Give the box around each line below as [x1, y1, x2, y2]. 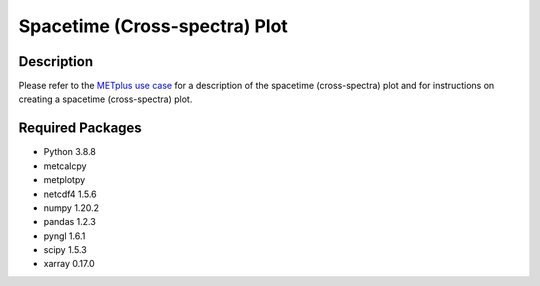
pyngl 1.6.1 [43, 230, 86, 242]
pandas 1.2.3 [43, 216, 97, 228]
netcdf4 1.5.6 [43, 188, 97, 200]
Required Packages [18, 120, 142, 137]
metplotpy [43, 174, 86, 186]
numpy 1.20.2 [43, 201, 100, 214]
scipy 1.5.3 [43, 244, 87, 256]
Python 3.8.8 [43, 146, 97, 158]
